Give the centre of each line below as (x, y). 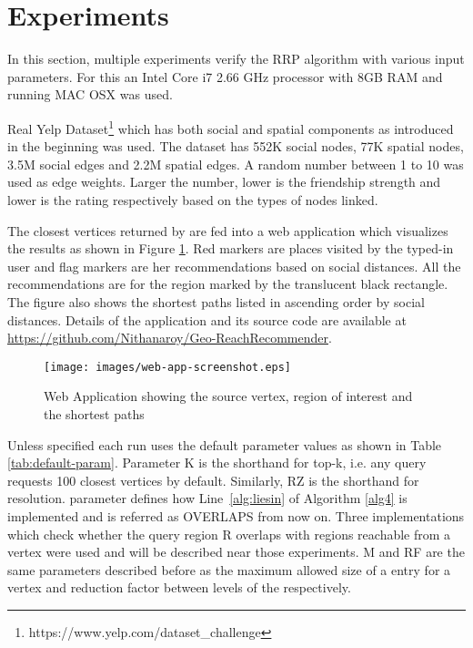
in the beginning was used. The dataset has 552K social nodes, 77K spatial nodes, (236, 146)
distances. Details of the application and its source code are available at (207, 319)
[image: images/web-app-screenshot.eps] (168, 367)
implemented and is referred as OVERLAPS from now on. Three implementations (236, 515)
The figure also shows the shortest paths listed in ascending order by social (216, 301)
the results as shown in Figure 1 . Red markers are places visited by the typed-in (231, 248)
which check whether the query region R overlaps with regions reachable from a (229, 534)
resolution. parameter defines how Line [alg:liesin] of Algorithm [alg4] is (207, 498)
